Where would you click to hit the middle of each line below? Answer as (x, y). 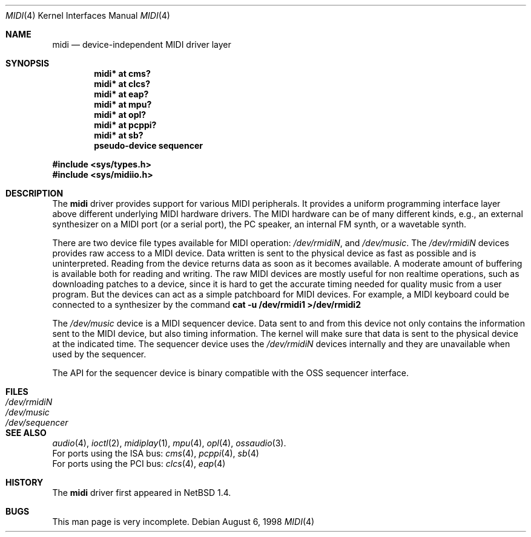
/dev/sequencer (37, 422)
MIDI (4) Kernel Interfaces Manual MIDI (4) (88, 15)
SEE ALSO (26, 433)
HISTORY (25, 482)
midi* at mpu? (123, 104)
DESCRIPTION (35, 193)
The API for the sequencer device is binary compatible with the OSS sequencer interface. (231, 373)
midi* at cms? (122, 73)
